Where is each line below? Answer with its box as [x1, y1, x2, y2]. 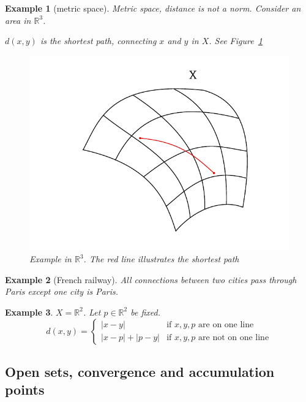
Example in [29, 252, 72, 265]
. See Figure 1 [209, 34, 263, 47]
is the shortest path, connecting [40, 34, 157, 47]
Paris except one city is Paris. [5, 285, 119, 298]
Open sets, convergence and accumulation [5, 362, 275, 381]
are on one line [198, 320, 254, 330]
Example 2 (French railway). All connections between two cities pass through [5, 273, 297, 286]
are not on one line [198, 333, 269, 343]
